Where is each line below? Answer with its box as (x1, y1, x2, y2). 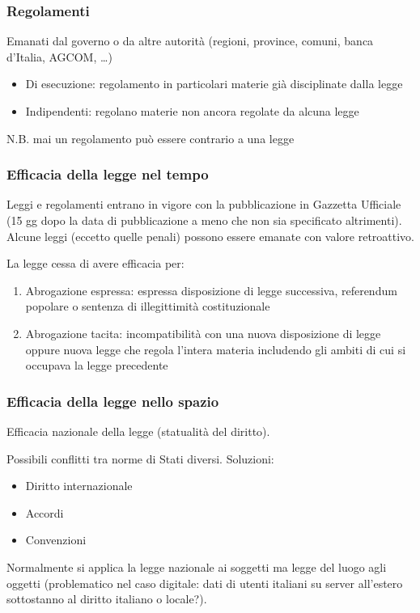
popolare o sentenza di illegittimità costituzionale (25, 298, 270, 315)
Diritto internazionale (25, 477, 133, 494)
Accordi (25, 504, 64, 521)
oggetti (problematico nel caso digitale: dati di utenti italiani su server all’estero (6, 574, 403, 591)
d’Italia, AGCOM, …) (6, 48, 112, 65)
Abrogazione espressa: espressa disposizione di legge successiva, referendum (25, 281, 397, 298)
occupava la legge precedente (25, 357, 168, 374)
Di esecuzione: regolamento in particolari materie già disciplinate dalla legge (25, 75, 403, 92)
